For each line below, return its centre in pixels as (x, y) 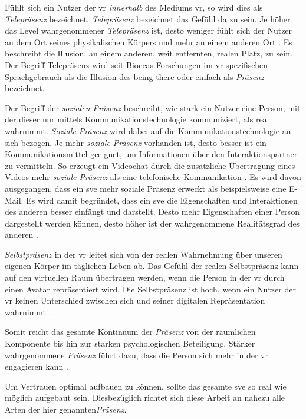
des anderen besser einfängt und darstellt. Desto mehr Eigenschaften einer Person (152, 212)
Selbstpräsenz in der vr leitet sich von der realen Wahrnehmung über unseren (144, 254)
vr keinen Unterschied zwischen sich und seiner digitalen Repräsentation (135, 300)
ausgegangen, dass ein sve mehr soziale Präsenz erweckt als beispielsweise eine (146, 188)
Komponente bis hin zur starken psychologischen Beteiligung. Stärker (130, 343)
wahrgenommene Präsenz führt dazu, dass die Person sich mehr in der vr (136, 355)
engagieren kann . (37, 366)
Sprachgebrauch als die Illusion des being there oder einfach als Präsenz (134, 76)
